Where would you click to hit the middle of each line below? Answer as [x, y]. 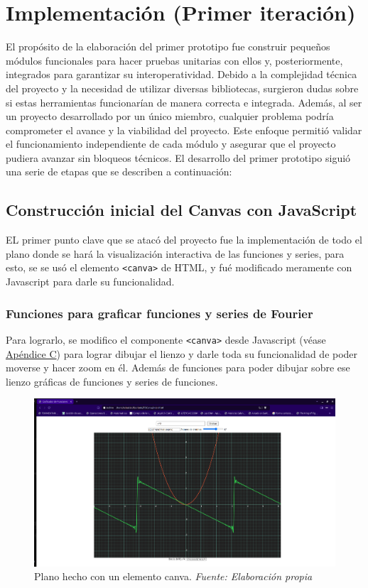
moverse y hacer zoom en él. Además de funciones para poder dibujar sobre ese [178, 367]
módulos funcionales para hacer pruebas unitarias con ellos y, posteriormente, [174, 60]
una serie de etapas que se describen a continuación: [119, 171]
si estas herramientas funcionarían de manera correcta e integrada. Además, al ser [184, 102]
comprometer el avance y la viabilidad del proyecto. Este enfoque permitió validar [184, 130]
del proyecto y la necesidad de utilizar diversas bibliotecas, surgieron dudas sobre [182, 88]
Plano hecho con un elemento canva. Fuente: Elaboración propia [173, 576]
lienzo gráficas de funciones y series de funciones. [112, 381]
